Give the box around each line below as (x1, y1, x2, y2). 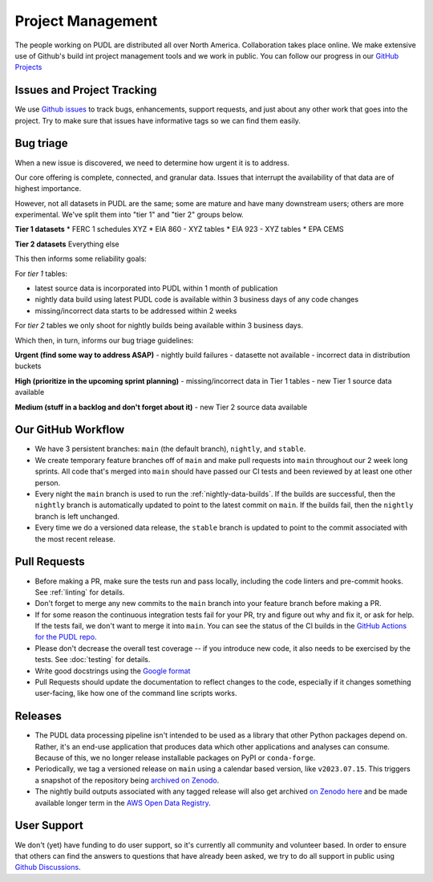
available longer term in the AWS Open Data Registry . (34, 798, 212, 807)
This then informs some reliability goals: (14, 254, 148, 264)
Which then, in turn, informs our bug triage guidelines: (14, 335, 194, 345)
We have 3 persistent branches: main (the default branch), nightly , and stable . (34, 444, 306, 453)
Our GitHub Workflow (14, 423, 125, 437)
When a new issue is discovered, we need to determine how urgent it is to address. (14, 157, 290, 168)
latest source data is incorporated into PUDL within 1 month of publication (34, 283, 278, 293)
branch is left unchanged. (34, 511, 119, 521)
